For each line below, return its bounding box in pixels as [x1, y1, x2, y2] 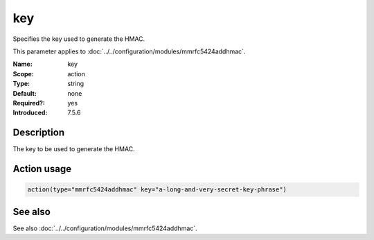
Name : [12, 60, 33, 69]
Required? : [12, 98, 45, 107]
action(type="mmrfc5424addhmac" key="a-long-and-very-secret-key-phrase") [27, 186, 287, 194]
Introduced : [12, 108, 48, 117]
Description [12, 127, 65, 139]
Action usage [12, 163, 72, 175]
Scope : [12, 69, 34, 78]
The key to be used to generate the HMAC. [12, 145, 135, 153]
